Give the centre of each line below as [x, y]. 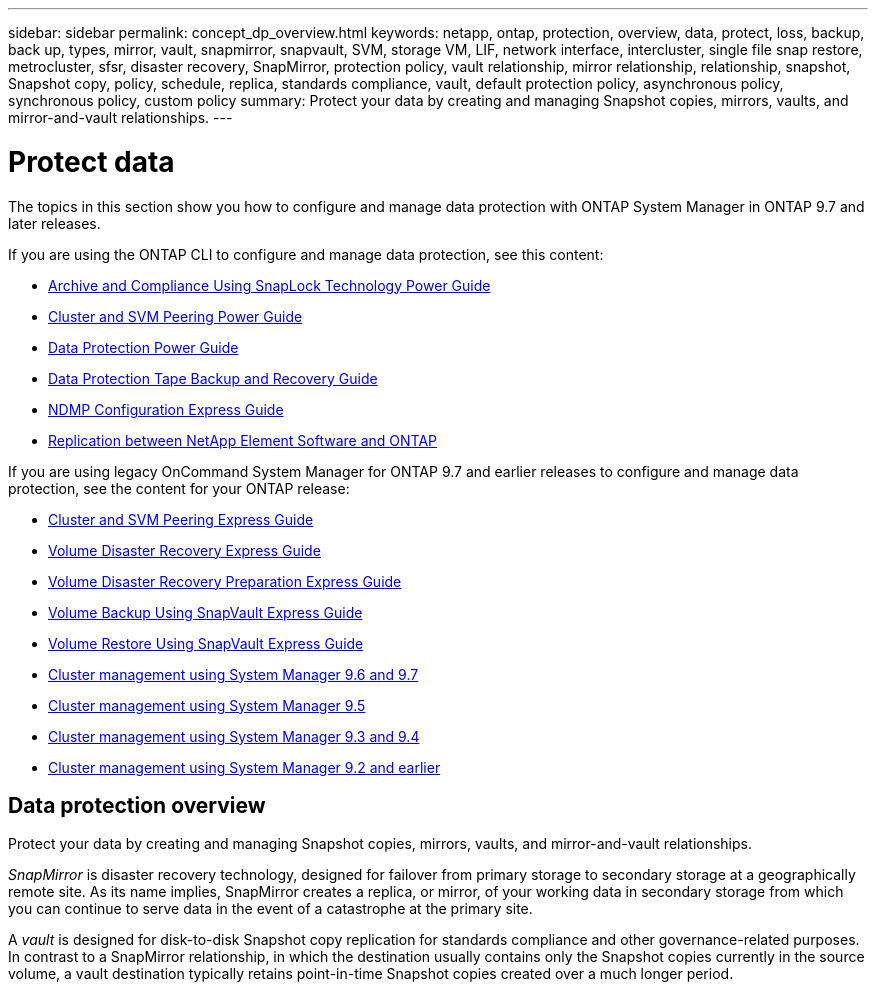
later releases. [54, 223]
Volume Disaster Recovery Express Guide [184, 550]
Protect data [91, 161]
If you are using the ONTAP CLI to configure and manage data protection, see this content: [306, 254]
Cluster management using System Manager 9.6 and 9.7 [233, 674]
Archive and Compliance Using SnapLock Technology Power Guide [269, 285]
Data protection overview [137, 805]
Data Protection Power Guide [143, 347]
